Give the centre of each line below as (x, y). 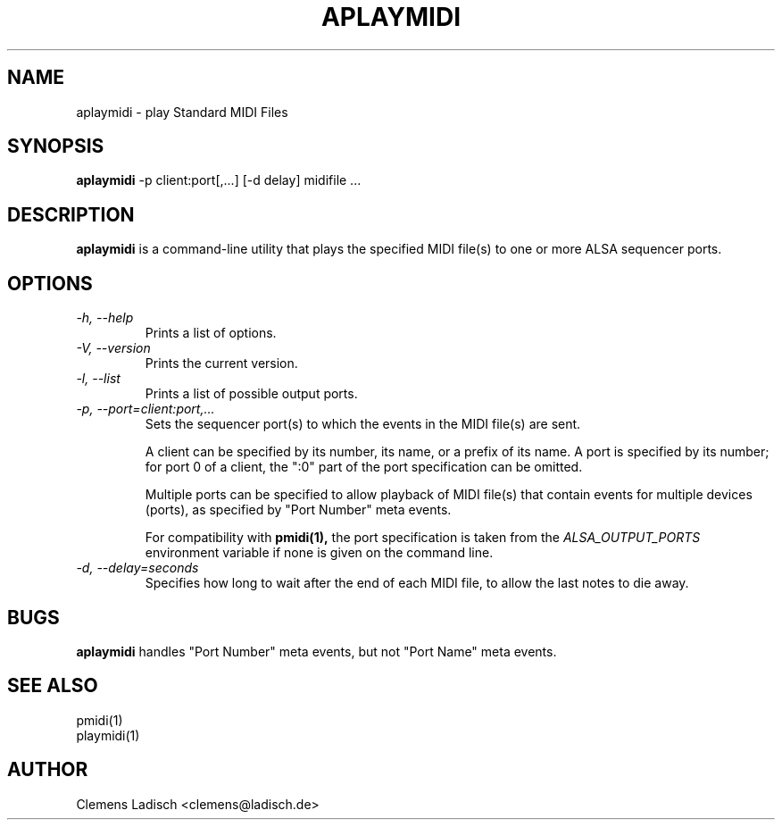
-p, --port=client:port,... (146, 409)
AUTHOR (48, 770)
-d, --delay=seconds (137, 568)
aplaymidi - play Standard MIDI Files (182, 112)
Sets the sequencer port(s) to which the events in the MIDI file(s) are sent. (363, 424)
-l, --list (98, 379)
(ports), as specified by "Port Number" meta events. (298, 510)
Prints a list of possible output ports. (251, 394)
